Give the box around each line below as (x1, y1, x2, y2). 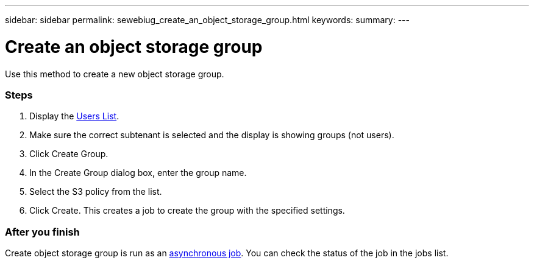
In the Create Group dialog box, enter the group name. (29, 167, 247, 178)
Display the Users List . (29, 111, 119, 122)
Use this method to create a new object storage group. (5, 68, 224, 79)
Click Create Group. (29, 149, 109, 160)
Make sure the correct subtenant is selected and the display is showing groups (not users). (29, 130, 394, 141)
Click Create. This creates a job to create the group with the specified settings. (29, 205, 345, 216)
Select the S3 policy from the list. (29, 186, 162, 197)
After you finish (5, 225, 80, 238)
